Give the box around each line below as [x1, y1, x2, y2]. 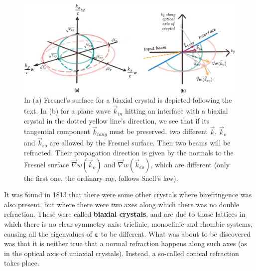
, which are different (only [150, 159, 230, 169]
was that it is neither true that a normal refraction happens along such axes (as [4, 238, 247, 249]
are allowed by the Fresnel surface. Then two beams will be [49, 137, 231, 148]
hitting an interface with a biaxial [125, 106, 228, 116]
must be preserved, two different [109, 126, 208, 136]
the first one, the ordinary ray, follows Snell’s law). [24, 172, 178, 183]
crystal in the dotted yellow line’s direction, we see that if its [24, 115, 210, 126]
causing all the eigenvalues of [4, 228, 93, 239]
